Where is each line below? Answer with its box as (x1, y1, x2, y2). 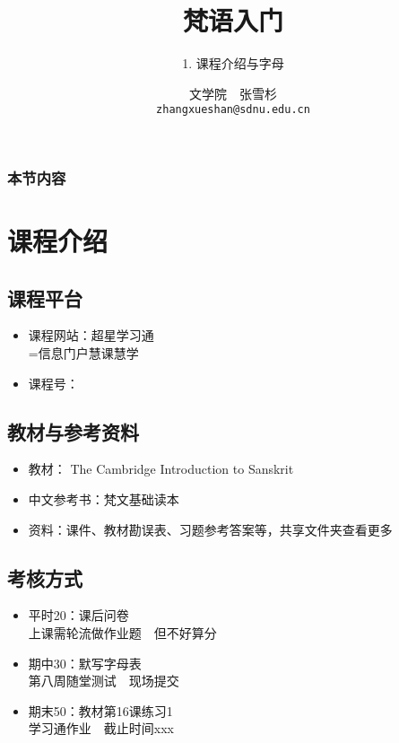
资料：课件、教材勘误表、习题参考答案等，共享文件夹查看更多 (28, 520, 393, 538)
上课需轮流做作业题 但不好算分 (28, 624, 217, 642)
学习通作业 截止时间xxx (28, 719, 174, 738)
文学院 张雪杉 (189, 83, 277, 102)
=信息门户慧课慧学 (28, 344, 139, 363)
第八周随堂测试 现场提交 (28, 671, 179, 690)
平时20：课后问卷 (28, 606, 129, 625)
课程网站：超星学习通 (28, 326, 154, 345)
